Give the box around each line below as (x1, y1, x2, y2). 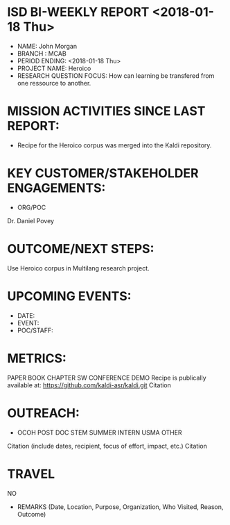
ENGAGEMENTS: (7, 180, 106, 196)
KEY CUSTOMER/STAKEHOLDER (7, 165, 199, 181)
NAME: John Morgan (17, 42, 78, 50)
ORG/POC (17, 203, 46, 211)
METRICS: (7, 350, 67, 366)
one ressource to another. (17, 79, 91, 87)
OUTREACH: (7, 405, 80, 421)
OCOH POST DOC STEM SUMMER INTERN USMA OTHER (17, 428, 182, 437)
